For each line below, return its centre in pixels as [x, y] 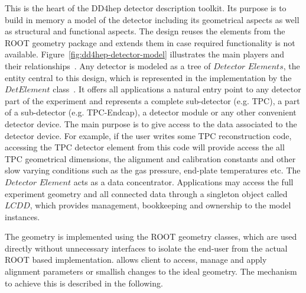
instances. [22, 216]
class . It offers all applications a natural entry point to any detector [177, 89]
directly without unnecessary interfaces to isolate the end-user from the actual [146, 248]
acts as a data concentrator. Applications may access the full [183, 181]
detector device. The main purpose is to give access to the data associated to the [151, 123]
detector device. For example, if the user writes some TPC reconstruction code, [148, 135]
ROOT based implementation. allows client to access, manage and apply [136, 260]
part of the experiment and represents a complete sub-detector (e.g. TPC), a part [152, 100]
